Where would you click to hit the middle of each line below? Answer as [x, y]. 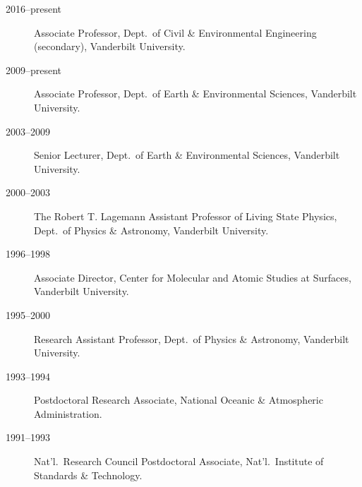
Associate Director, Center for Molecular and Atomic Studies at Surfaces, [193, 277]
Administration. [68, 413]
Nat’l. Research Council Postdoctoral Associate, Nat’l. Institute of [179, 461]
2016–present [34, 8]
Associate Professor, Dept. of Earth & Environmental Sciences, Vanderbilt [195, 94]
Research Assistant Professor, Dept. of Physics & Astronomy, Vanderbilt [192, 338]
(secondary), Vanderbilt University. [110, 46]
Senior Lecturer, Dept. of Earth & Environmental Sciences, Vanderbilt [187, 155]
